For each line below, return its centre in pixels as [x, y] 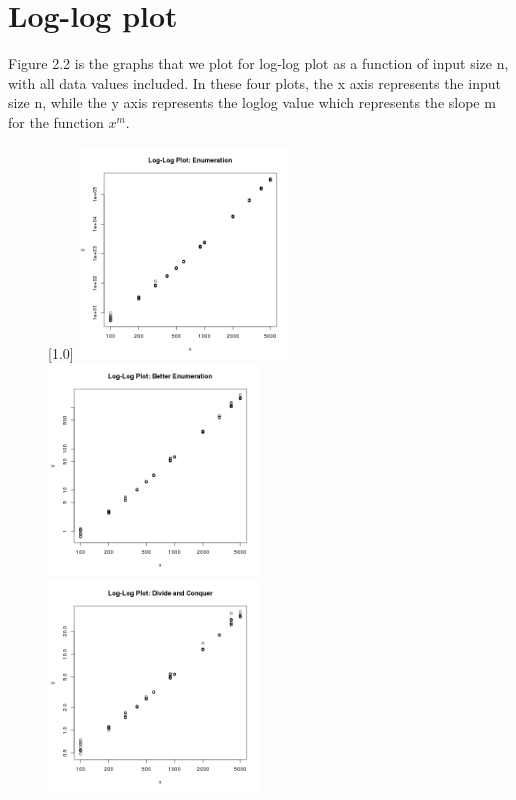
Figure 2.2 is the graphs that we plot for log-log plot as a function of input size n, [258, 63]
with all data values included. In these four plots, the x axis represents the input [254, 82]
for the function [56, 121]
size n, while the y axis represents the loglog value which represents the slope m [252, 102]
